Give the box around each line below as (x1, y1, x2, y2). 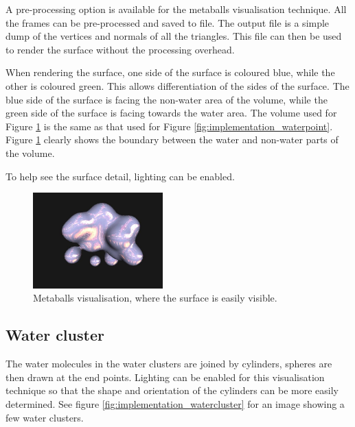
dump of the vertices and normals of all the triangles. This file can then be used (5, 29, 342, 43)
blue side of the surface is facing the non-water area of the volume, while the (5, 92, 328, 106)
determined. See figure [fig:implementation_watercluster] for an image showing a (5, 396, 345, 411)
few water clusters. (5, 410, 84, 424)
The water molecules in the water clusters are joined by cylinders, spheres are (5, 356, 332, 371)
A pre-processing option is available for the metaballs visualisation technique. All (5, 2, 347, 16)
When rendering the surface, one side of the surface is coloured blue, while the (5, 65, 335, 80)
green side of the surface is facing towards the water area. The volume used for (5, 106, 337, 120)
